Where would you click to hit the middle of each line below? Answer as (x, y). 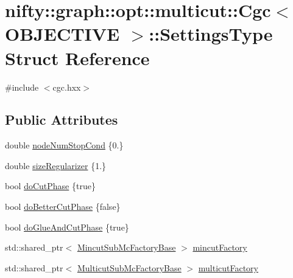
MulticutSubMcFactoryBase (129, 267)
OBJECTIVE (62, 34)
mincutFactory (220, 247)
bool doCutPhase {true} (50, 186)
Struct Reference (77, 57)
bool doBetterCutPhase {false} (63, 207)
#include (22, 87)
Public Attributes (62, 120)
